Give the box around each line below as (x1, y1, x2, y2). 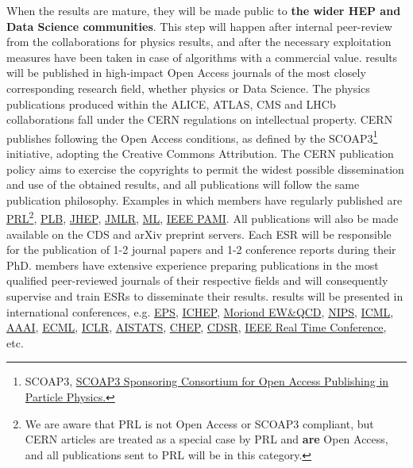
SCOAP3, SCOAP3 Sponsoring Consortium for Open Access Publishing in (25, 373, 389, 389)
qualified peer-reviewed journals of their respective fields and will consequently (6, 272, 388, 289)
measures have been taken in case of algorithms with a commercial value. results (6, 48, 398, 65)
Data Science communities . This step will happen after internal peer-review (6, 17, 392, 34)
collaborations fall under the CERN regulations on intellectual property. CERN (6, 111, 393, 128)
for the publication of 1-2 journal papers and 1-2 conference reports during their (6, 241, 396, 258)
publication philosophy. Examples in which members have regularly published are (6, 191, 403, 208)
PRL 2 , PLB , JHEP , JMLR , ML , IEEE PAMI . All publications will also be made (6, 208, 399, 227)
